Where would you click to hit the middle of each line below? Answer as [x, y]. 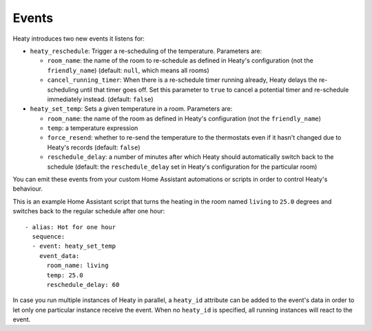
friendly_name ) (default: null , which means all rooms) [128, 70]
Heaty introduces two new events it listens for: [79, 39]
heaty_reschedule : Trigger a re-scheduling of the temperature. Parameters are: [146, 51]
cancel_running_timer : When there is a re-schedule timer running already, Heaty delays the [182, 80]
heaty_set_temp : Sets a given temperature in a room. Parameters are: [131, 109]
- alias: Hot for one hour [71, 227]
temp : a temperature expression [93, 128]
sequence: [49, 236]
